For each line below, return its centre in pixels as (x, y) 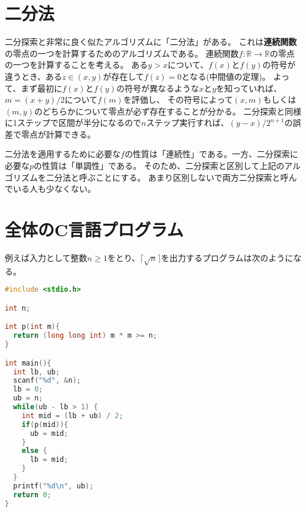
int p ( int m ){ (32, 327)
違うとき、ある (34, 76)
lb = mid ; (49, 460)
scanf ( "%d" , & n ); (47, 381)
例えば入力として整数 (46, 257)
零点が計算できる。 (58, 134)
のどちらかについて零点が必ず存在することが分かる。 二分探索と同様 (168, 111)
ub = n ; (28, 398)
